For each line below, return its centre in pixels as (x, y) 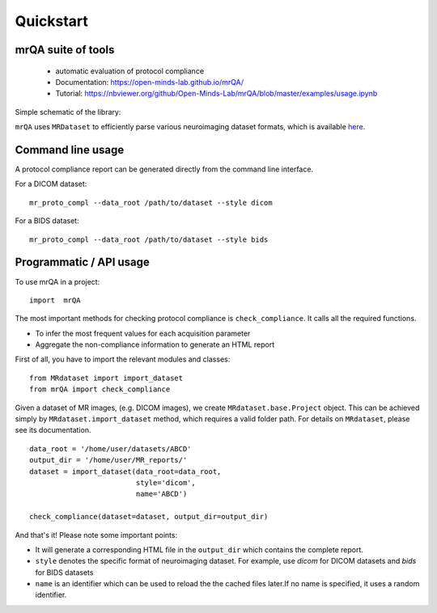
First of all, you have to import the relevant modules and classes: (123, 359)
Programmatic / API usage (82, 262)
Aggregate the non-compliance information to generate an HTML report (155, 345)
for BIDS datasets (64, 572)
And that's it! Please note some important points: (96, 535)
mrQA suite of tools (65, 50)
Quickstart (52, 21)
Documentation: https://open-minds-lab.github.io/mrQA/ (150, 82)
